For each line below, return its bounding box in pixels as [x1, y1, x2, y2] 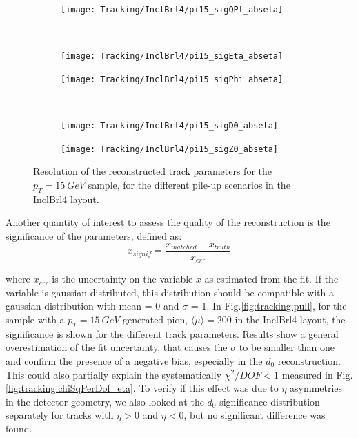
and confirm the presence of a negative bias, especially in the [6, 353, 263, 368]
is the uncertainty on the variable [52, 272, 193, 286]
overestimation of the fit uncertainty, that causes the [6, 340, 228, 354]
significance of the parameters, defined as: [6, 229, 182, 243]
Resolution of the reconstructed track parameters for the [33, 164, 272, 178]
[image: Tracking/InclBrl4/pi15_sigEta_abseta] [61, 51, 284, 61]
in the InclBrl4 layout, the [235, 312, 346, 326]
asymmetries [290, 381, 343, 395]
